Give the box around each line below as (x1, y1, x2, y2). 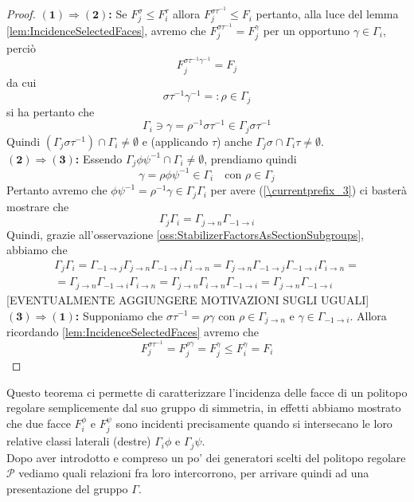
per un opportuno (263, 22, 350, 38)
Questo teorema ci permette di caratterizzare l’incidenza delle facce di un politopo (6, 383, 408, 400)
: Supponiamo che (75, 307, 163, 324)
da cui (6, 73, 37, 90)
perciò (6, 40, 36, 57)
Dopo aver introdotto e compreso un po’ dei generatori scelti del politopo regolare (6, 449, 406, 465)
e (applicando (142, 132, 209, 149)
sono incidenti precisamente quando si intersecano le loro (115, 414, 393, 431)
